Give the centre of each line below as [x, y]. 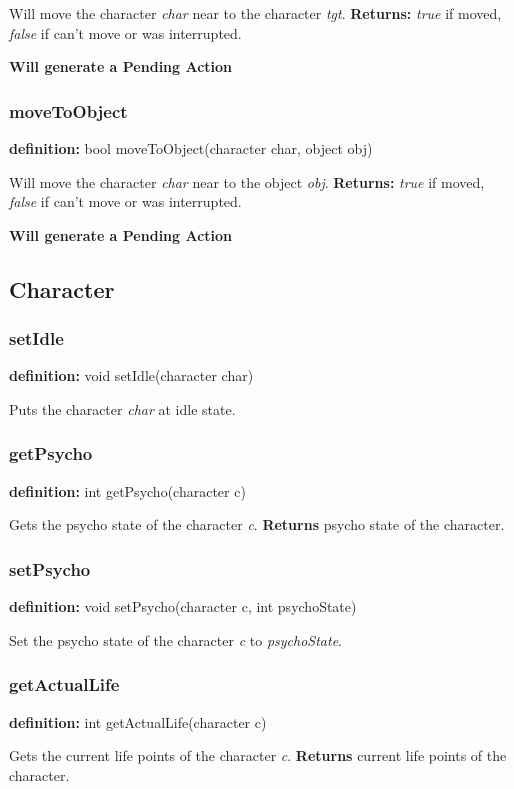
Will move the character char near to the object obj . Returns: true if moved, [247, 181]
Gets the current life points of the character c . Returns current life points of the [258, 755]
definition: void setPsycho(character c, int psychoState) [183, 606]
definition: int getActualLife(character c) [138, 721]
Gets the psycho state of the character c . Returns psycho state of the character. [257, 524]
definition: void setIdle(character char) [131, 375]
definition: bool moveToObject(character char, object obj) [191, 148]
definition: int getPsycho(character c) [127, 490]
